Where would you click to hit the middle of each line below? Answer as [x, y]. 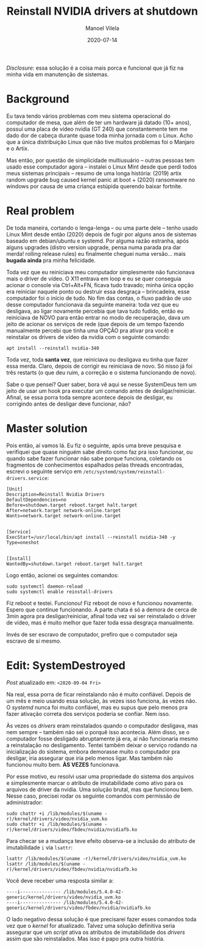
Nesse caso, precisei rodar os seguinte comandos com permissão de [93, 796]
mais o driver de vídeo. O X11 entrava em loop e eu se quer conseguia [94, 279]
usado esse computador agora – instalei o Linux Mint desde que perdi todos [102, 167]
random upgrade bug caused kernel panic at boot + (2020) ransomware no [101, 180]
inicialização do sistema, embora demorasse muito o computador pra [93, 751]
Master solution [47, 428]
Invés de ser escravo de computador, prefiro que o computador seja [92, 634]
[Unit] [15, 489]
